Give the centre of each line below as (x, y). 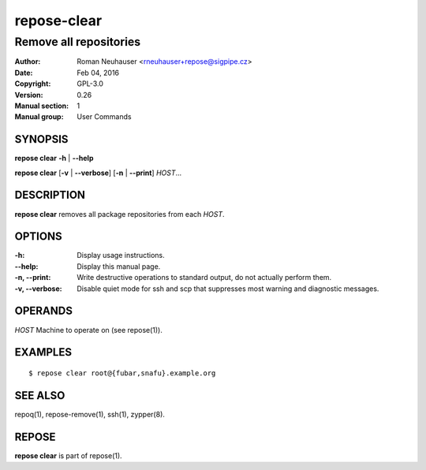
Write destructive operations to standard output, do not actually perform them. (204, 278)
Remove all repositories (78, 42)
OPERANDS (43, 311)
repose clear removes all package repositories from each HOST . (120, 214)
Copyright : (33, 84)
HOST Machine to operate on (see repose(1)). (89, 330)
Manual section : (42, 106)
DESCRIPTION (50, 195)
